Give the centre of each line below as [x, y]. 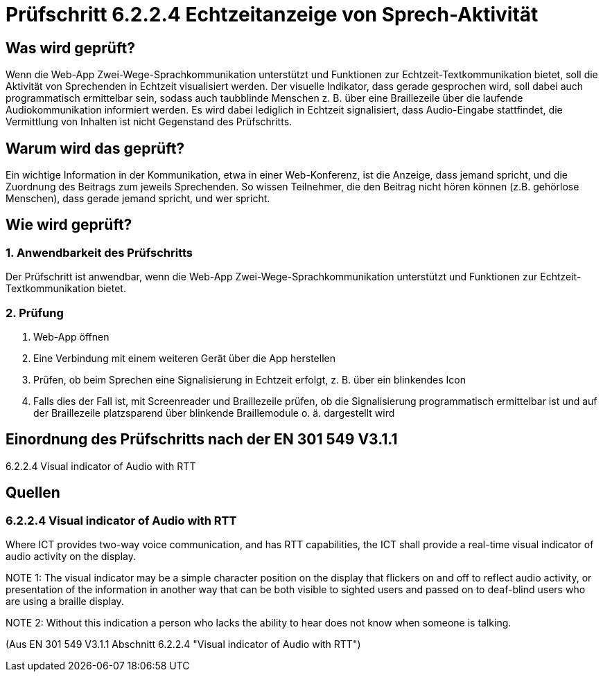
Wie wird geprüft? [69, 225]
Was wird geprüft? [70, 48]
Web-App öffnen [71, 336]
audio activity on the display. [71, 557]
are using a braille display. [65, 602]
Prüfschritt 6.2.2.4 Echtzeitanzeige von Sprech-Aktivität [272, 15]
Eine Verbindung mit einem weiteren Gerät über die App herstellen [184, 358]
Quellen [33, 493]
